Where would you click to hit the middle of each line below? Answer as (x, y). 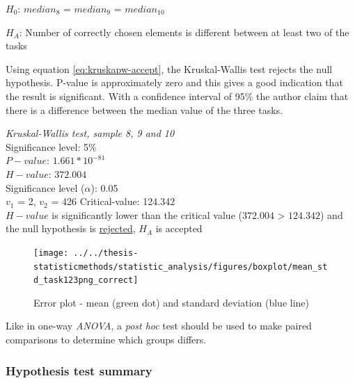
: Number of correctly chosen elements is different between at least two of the (184, 32)
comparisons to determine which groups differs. (106, 340)
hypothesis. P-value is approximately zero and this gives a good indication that (174, 82)
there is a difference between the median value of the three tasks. (144, 109)
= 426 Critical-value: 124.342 (113, 201)
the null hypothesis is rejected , (71, 228)
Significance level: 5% (51, 146)
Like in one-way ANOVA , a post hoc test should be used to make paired (159, 326)
